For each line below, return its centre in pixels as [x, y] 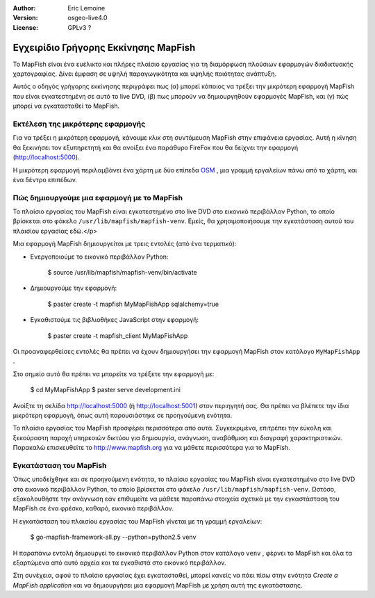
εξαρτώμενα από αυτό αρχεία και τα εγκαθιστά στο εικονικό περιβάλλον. [119, 563]
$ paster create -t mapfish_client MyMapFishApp [118, 336]
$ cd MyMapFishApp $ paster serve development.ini [105, 390]
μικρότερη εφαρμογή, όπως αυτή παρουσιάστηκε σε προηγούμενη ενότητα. [123, 415]
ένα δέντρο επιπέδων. [45, 179]
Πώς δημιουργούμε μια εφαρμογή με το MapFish [98, 197]
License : [25, 27]
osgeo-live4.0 [87, 18]
